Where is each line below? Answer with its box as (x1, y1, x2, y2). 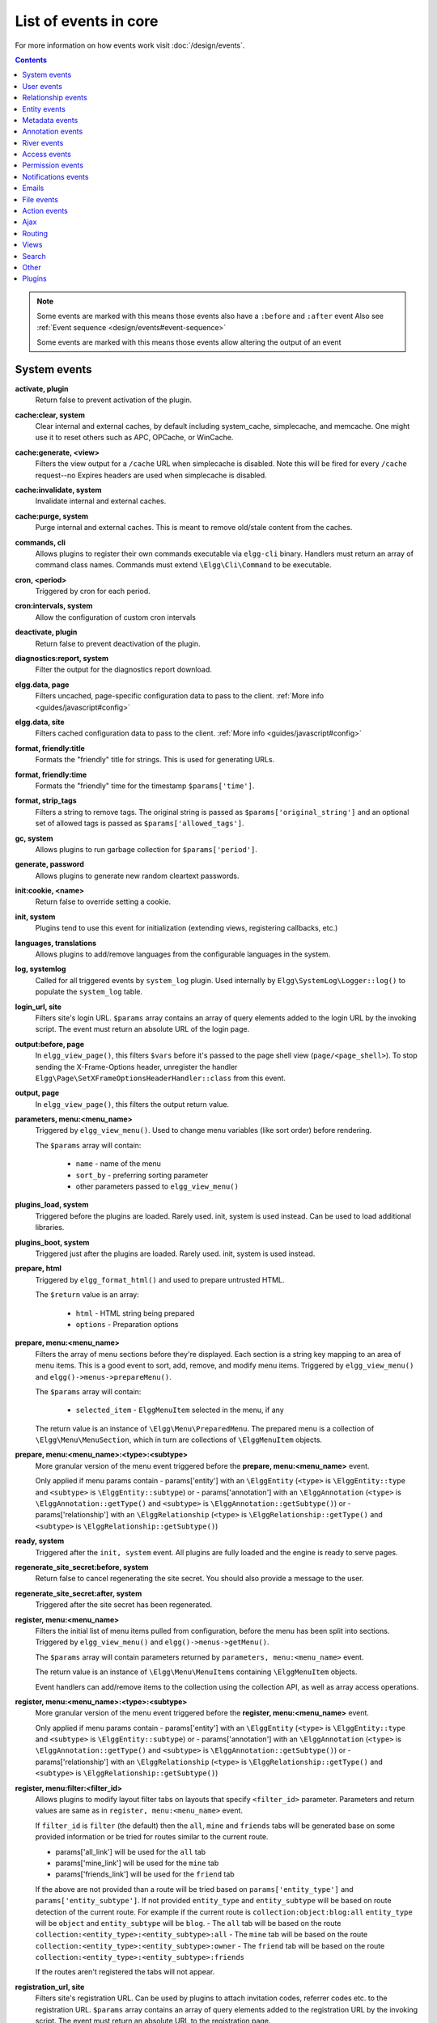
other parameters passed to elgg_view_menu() (75, 1181, 239, 1191)
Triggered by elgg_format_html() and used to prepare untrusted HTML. (35, 1274, 285, 1284)
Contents (15, 55, 48, 65)
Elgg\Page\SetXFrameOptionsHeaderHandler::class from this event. (35, 1073, 286, 1083)
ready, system (15, 1536, 65, 1546)
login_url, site (15, 1002, 62, 1011)
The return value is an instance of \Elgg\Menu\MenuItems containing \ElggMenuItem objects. (35, 1667, 358, 1677)
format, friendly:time (15, 770, 87, 779)
